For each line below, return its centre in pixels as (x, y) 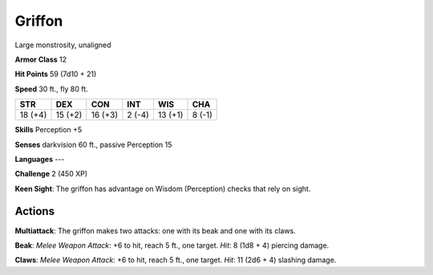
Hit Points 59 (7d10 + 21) (56, 74)
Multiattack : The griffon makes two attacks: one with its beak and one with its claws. (155, 231)
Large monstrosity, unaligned (63, 45)
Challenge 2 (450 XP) (51, 174)
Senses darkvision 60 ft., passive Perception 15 (93, 144)
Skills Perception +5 (49, 130)
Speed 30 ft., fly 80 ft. (51, 89)
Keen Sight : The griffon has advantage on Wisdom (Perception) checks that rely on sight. (163, 188)
